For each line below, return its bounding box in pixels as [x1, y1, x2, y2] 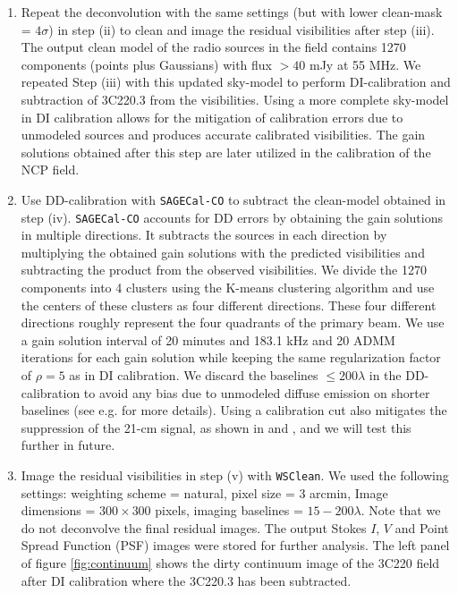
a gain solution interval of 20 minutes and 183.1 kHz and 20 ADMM [21, 330, 395, 349]
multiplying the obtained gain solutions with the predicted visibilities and [21, 242, 425, 261]
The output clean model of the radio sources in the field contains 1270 [21, 38, 406, 56]
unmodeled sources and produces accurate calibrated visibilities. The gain [21, 125, 426, 144]
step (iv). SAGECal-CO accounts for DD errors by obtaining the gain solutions [21, 208, 443, 226]
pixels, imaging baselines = [155, 501, 303, 520]
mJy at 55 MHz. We [309, 55, 421, 73]
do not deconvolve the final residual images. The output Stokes [21, 518, 367, 537]
